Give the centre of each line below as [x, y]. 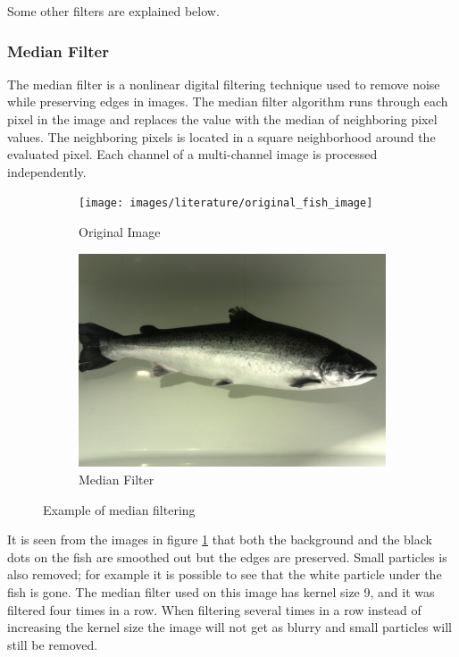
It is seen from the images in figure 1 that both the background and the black [220, 539]
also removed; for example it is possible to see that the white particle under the [225, 574]
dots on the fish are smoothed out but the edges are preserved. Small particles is [227, 556]
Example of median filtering [119, 509]
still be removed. [53, 644]
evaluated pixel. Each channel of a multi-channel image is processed [192, 154]
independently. [47, 171]
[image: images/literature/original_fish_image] [226, 203]
